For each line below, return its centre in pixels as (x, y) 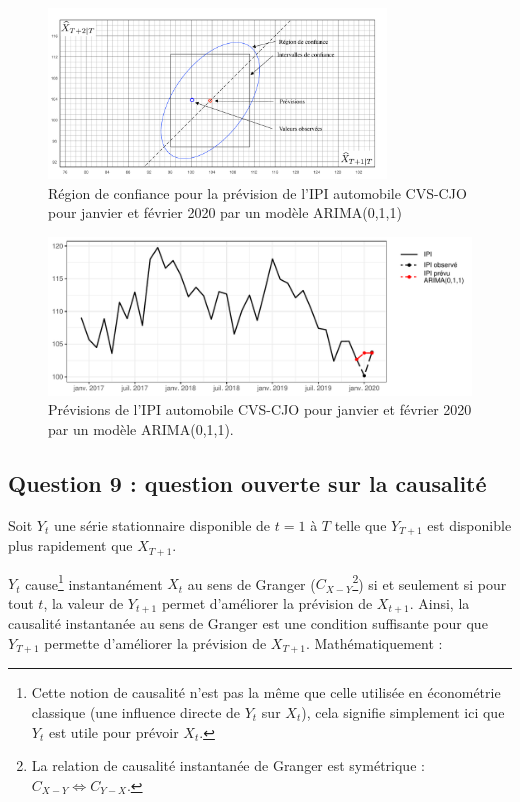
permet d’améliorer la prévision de (267, 602)
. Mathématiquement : (374, 642)
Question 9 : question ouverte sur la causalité (247, 482)
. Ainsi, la (439, 602)
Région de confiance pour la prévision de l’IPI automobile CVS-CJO (257, 192)
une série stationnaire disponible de (162, 524)
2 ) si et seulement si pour (429, 582)
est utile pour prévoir (113, 731)
